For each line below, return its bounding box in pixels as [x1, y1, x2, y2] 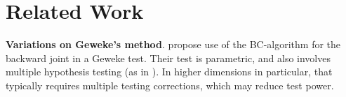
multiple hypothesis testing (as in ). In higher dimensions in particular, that [6, 64, 333, 79]
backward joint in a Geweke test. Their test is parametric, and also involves [6, 50, 331, 65]
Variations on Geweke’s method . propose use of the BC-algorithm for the [6, 37, 341, 52]
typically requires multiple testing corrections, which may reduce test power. [6, 77, 334, 92]
